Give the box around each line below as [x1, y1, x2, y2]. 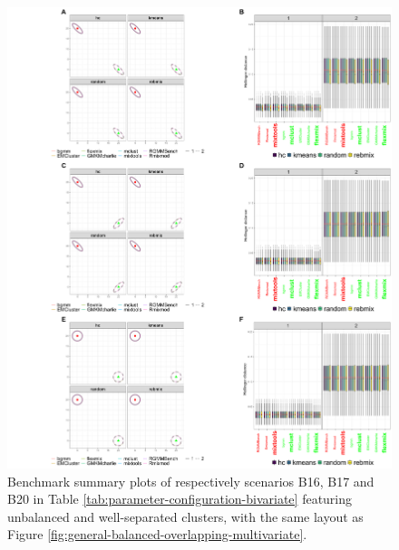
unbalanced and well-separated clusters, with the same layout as [7, 507, 364, 526]
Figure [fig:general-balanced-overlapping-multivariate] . [7, 525, 307, 544]
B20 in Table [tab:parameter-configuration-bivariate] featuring [7, 489, 353, 508]
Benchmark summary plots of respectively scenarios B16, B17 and [7, 471, 375, 490]
